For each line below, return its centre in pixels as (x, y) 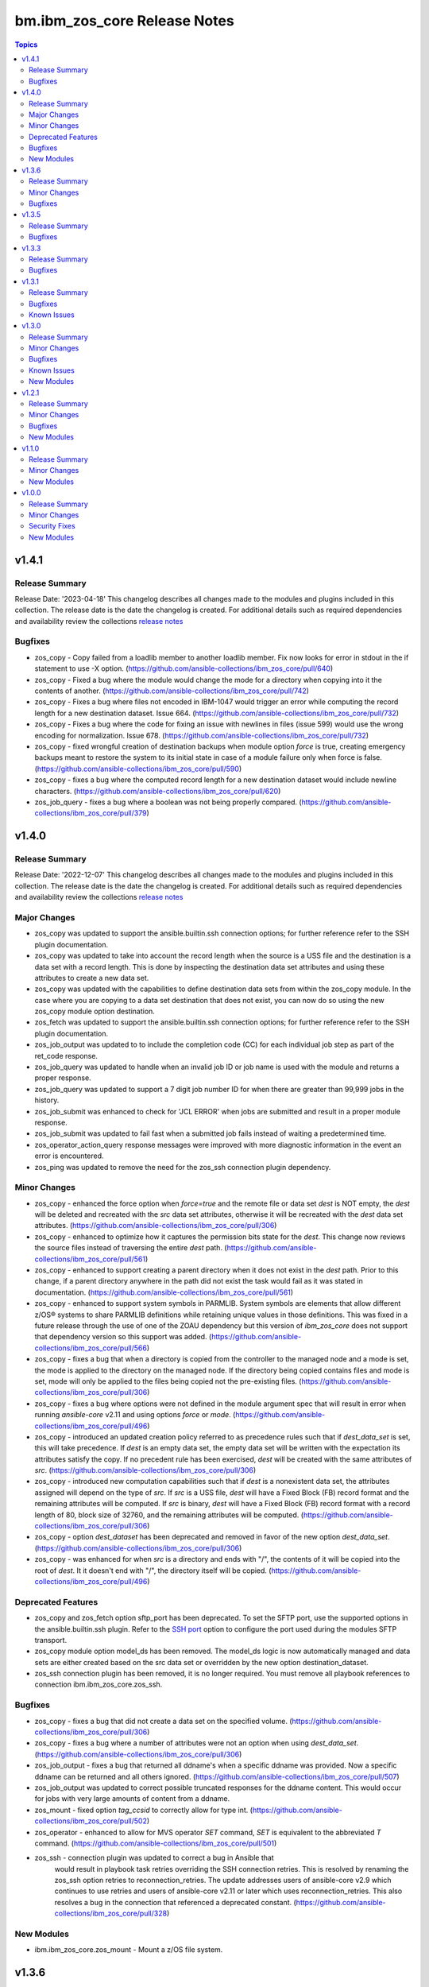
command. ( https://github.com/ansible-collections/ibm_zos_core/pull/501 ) (156, 1843)
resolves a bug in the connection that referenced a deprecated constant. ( (176, 1902)
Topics (26, 45)
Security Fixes (52, 526)
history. (47, 1100)
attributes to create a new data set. (92, 978)
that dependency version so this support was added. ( (123, 1337)
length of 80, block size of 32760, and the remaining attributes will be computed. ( (169, 1515)
